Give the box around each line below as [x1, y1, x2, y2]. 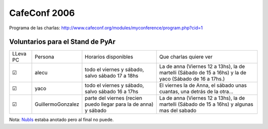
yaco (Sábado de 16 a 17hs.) [159, 75, 225, 82]
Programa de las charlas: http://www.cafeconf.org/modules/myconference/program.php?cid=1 [9, 25, 203, 31]
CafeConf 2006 [9, 7, 75, 18]
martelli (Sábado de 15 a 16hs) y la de [159, 69, 247, 76]
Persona [35, 54, 55, 61]
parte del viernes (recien [84, 95, 142, 102]
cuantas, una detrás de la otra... [159, 88, 233, 95]
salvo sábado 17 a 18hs [84, 72, 138, 79]
